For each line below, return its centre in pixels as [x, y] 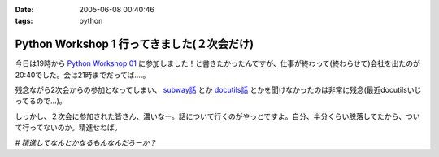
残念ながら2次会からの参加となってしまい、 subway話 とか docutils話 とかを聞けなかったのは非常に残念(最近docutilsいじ [218, 90]
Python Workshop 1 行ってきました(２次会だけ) [135, 44]
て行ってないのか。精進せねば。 [68, 128]
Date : [24, 9]
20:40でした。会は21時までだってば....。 [83, 75]
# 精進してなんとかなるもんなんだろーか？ [86, 142]
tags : [24, 21]
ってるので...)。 [41, 101]
